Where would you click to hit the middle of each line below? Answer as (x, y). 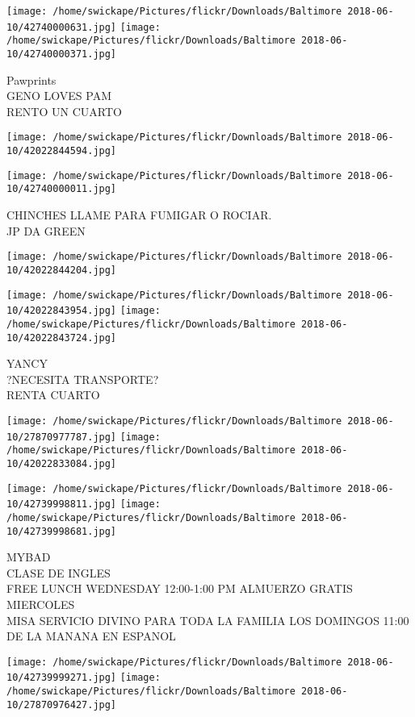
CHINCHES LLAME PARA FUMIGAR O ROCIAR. (139, 215)
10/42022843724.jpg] (62, 338)
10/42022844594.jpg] (62, 151)
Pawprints (31, 79)
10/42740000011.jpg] (62, 189)
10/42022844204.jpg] (62, 270)
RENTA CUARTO (53, 395)
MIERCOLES (41, 604)
